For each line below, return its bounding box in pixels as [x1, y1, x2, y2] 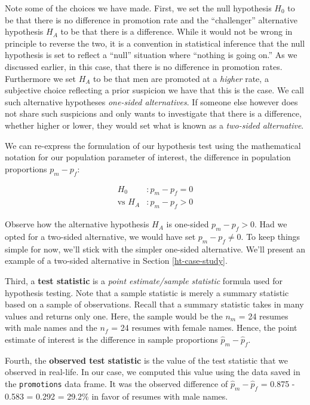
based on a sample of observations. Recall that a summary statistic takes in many [5, 298, 304, 310]
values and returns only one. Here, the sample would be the [5, 309, 223, 322]
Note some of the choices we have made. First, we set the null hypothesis [5, 2, 272, 14]
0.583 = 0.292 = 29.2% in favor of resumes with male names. [5, 389, 228, 402]
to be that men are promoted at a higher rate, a [93, 72, 269, 84]
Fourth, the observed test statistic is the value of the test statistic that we [5, 354, 288, 366]
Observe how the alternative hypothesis [5, 218, 149, 230]
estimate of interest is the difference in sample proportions [5, 333, 218, 345]
